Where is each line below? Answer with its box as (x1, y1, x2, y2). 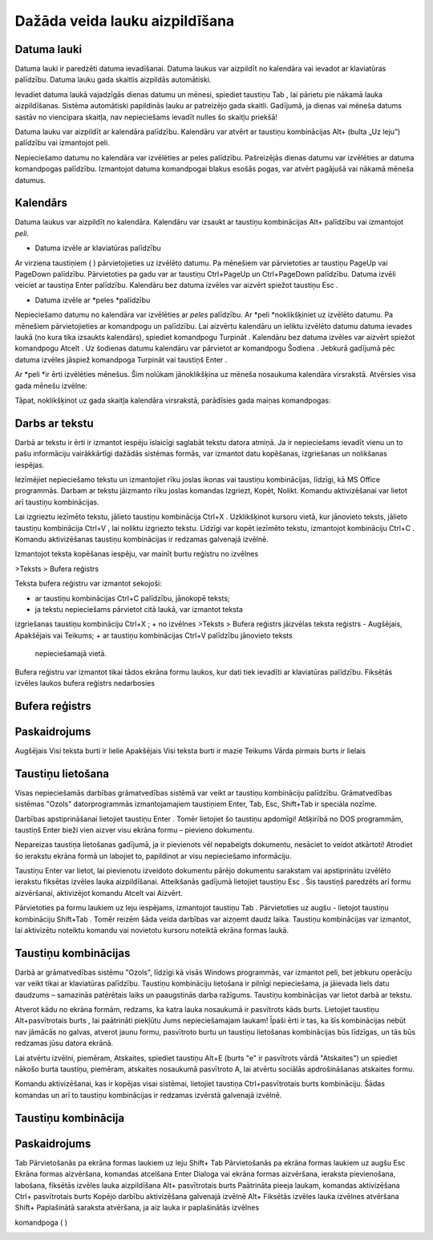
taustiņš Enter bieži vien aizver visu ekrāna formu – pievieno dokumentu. (14, 825, 255, 834)
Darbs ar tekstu (14, 416, 94, 430)
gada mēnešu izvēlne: (14, 381, 88, 391)
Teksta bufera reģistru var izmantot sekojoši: (14, 578, 162, 589)
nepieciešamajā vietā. (34, 649, 107, 658)
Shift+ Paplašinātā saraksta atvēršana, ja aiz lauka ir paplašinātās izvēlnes (14, 1203, 260, 1213)
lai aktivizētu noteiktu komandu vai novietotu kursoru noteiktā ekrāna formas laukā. (14, 926, 289, 935)
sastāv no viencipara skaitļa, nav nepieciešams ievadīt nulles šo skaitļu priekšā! (14, 112, 278, 122)
